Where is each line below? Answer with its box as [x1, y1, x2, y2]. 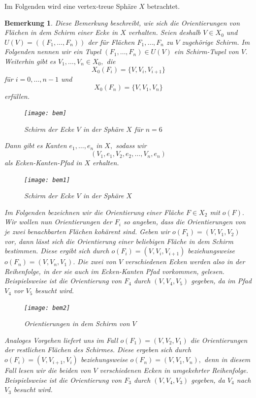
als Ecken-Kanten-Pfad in [4, 157, 82, 168]
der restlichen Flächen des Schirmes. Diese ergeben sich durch [4, 344, 192, 355]
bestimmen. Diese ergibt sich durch [4, 245, 109, 256]
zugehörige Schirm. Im [182, 36, 250, 47]
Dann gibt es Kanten [4, 140, 67, 151]
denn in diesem [204, 354, 251, 365]
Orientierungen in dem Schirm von [24, 318, 130, 329]
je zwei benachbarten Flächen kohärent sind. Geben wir [4, 226, 170, 237]
